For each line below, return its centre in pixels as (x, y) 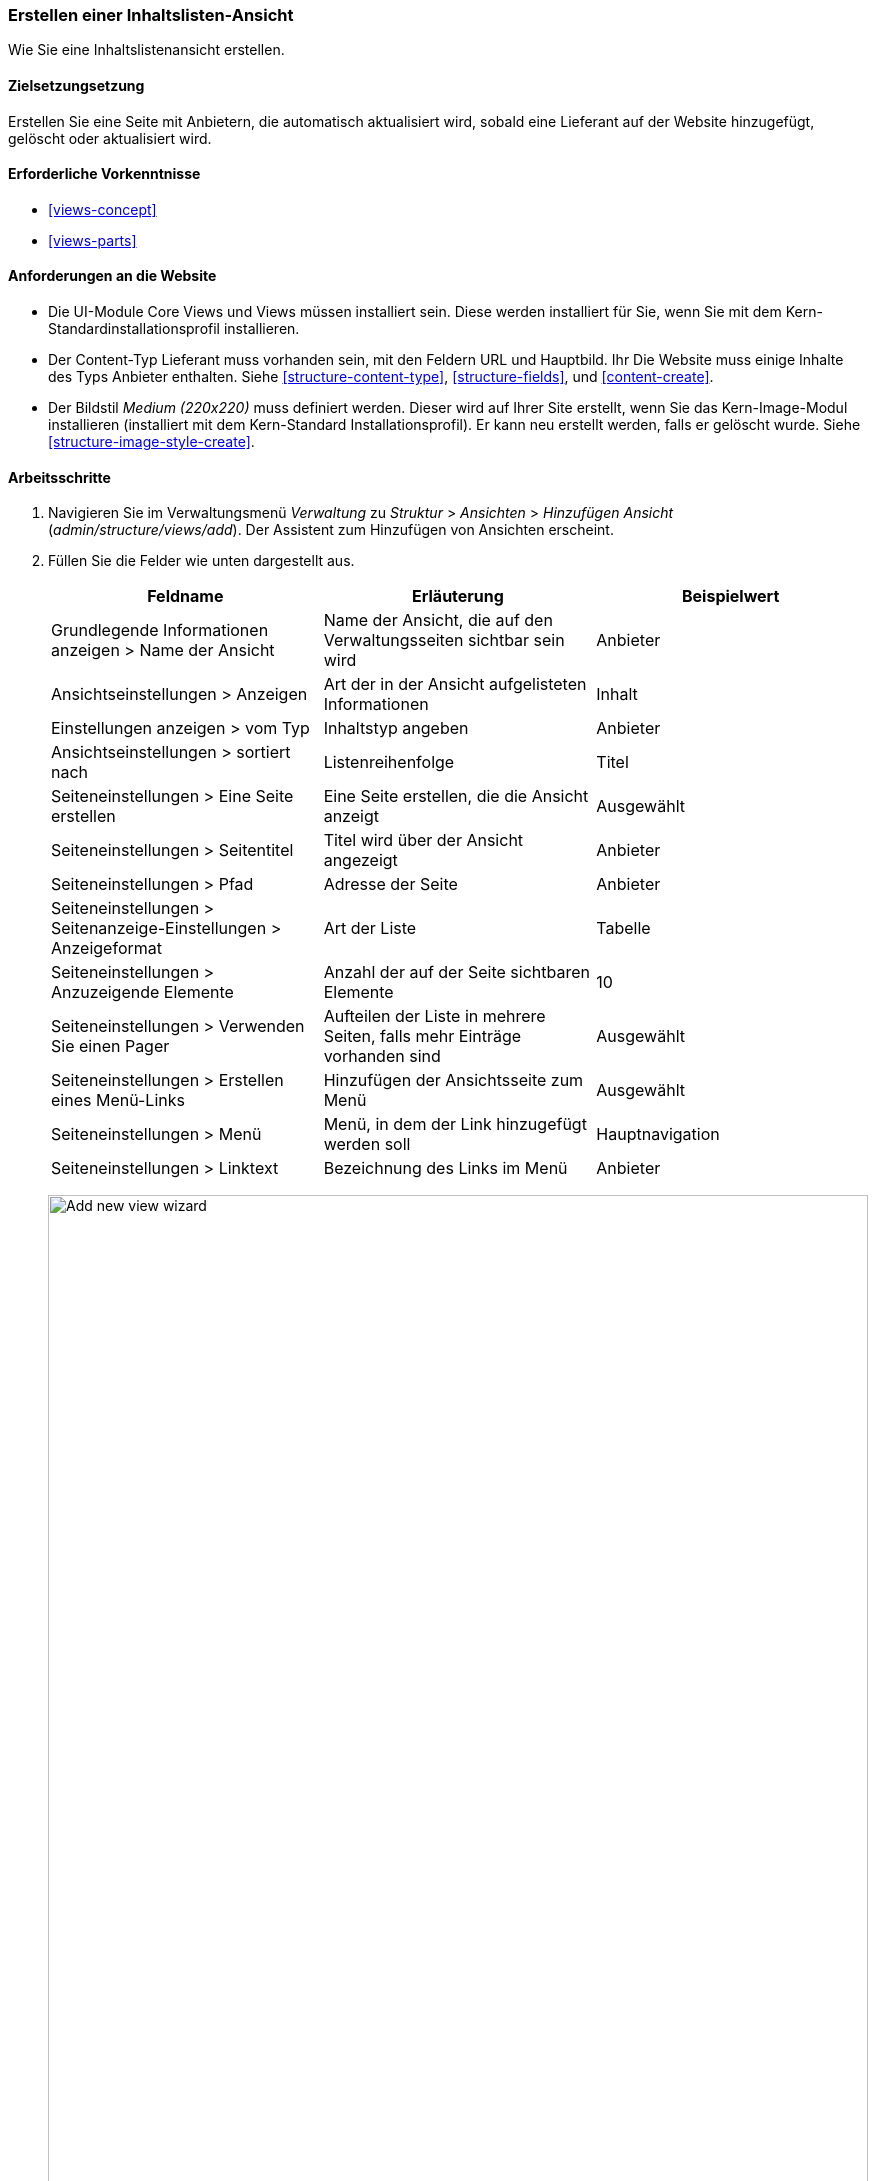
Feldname (185, 596)
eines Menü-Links (118, 1100)
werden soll (367, 1144)
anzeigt (351, 816)
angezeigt (360, 860)
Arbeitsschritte (59, 477)
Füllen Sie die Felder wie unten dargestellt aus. (201, 561)
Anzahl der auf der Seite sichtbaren (456, 972)
